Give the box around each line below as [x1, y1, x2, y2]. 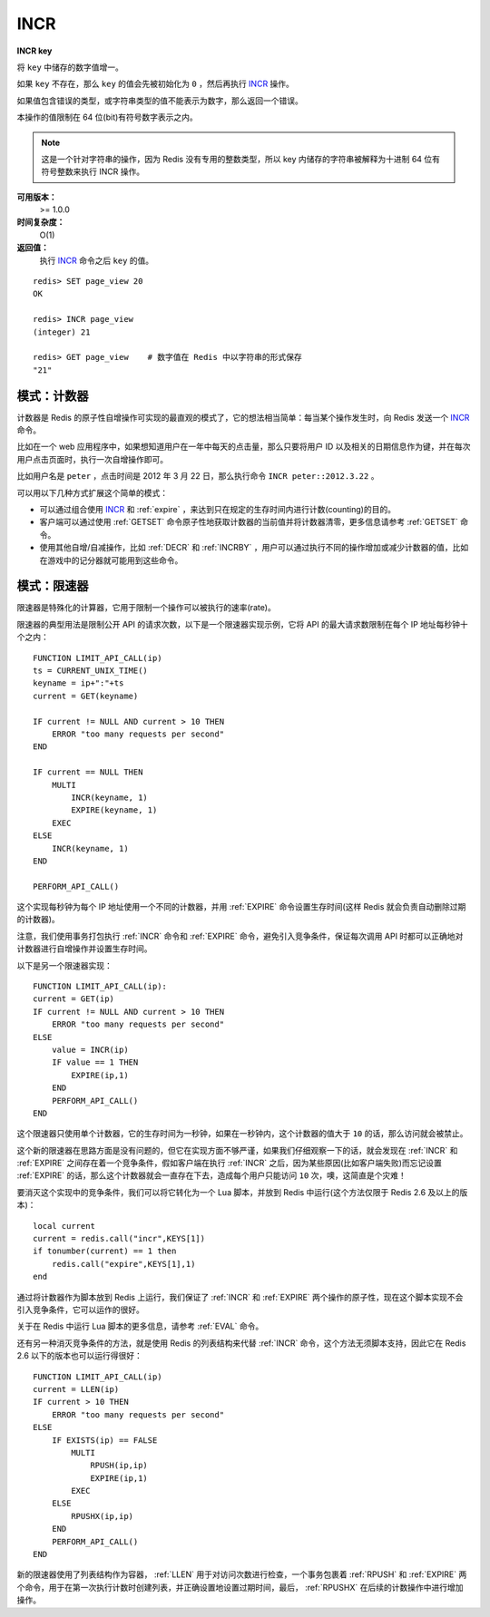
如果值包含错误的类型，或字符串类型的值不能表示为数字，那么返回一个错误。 [16, 95, 303, 106]
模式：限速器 [16, 579, 89, 594]
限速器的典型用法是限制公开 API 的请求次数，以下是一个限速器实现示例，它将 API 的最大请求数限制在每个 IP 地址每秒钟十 [16, 619, 469, 629]
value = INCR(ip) [51, 1044, 129, 1055]
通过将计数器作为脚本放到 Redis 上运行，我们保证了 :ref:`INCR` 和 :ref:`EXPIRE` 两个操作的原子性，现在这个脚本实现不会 [16, 1291, 464, 1302]
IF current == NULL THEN [33, 767, 143, 777]
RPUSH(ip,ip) [90, 1460, 149, 1471]
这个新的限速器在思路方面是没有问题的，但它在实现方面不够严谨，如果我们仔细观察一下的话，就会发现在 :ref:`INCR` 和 [16, 1145, 458, 1155]
